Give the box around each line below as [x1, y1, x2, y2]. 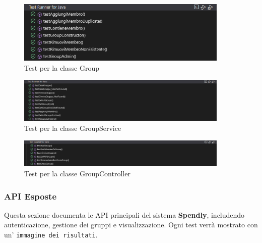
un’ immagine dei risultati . [4, 229, 98, 239]
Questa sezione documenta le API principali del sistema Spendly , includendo [4, 209, 245, 220]
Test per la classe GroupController [24, 168, 130, 178]
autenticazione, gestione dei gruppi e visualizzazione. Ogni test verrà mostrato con [4, 219, 258, 230]
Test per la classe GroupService [24, 123, 121, 133]
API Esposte [4, 189, 57, 202]
